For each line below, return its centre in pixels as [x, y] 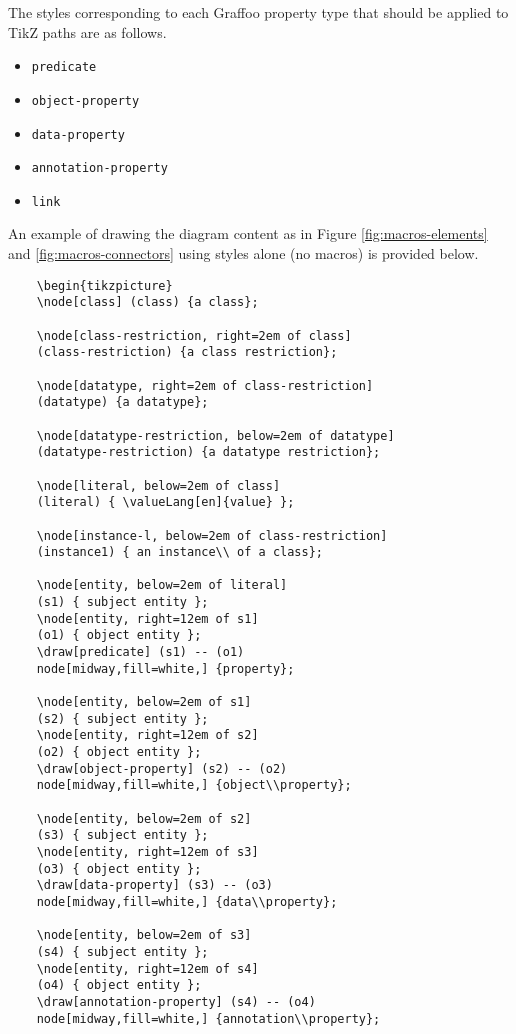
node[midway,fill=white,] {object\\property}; [194, 785]
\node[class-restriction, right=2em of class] [194, 335]
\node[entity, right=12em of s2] [147, 735]
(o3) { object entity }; [119, 868]
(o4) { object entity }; [119, 985]
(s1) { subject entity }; [122, 602]
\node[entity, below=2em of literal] [162, 585]
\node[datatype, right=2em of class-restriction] [205, 385]
